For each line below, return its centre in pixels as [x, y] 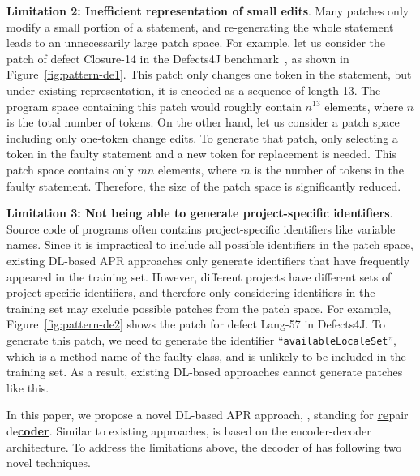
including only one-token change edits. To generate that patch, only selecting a [202, 137]
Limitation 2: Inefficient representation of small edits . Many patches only [208, 11]
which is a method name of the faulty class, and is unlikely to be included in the [206, 356]
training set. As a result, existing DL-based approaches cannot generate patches [205, 372]
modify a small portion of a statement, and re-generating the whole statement [200, 26]
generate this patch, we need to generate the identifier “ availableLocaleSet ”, [201, 339]
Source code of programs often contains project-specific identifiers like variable [201, 228]
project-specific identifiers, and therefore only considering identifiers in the [191, 292]
